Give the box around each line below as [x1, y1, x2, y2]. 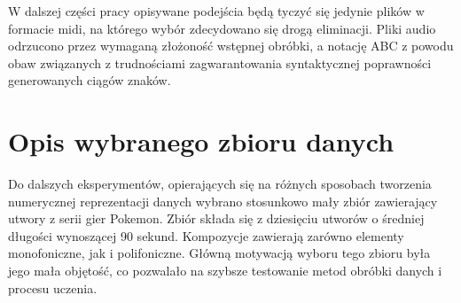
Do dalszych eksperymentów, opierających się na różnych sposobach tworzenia [8, 175, 432, 193]
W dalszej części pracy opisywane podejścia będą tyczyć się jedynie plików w [8, 2, 425, 19]
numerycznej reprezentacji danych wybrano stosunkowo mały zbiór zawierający [8, 191, 438, 210]
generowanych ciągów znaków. [8, 71, 171, 89]
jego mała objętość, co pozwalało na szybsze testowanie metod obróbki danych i [8, 261, 442, 280]
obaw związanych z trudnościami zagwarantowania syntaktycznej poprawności [8, 53, 432, 72]
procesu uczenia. [8, 278, 98, 297]
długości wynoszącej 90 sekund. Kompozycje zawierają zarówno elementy [8, 226, 404, 245]
